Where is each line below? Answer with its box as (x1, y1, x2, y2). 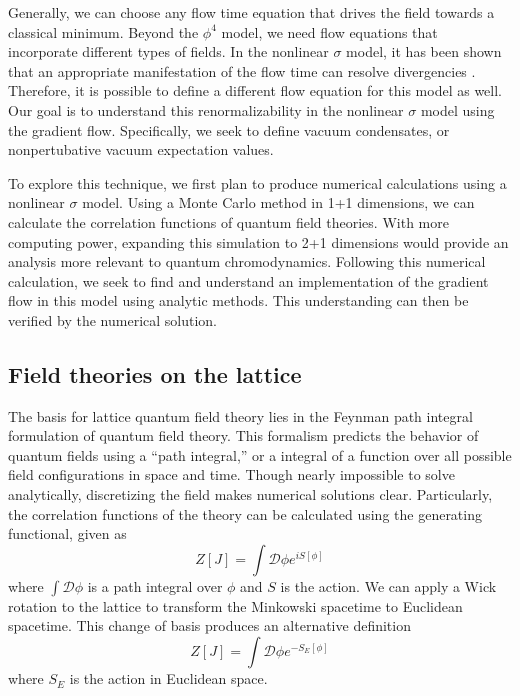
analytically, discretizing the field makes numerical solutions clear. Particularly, (8, 484, 493, 505)
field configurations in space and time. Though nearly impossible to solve (8, 464, 455, 485)
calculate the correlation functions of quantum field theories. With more (8, 211, 449, 232)
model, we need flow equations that (221, 21, 438, 42)
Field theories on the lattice (8, 358, 302, 389)
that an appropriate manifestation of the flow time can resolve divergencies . (8, 60, 476, 81)
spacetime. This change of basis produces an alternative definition (8, 615, 411, 636)
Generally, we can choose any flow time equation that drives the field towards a (8, 2, 495, 22)
